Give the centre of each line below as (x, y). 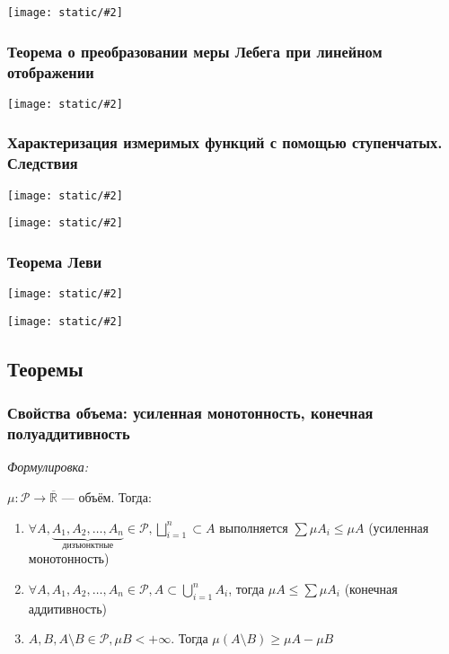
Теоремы (45, 368)
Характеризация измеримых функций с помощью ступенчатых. (225, 142)
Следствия (43, 163)
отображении (51, 71)
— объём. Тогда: (106, 496)
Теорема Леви (55, 261)
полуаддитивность (69, 433)
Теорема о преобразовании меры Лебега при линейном (195, 51)
